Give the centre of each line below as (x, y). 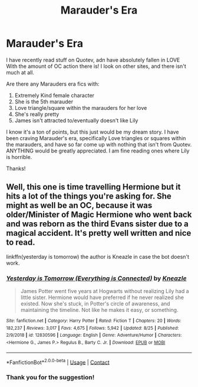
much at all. (20, 72)
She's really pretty (37, 114)
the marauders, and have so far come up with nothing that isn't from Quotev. (99, 144)
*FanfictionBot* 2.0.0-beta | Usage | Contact (58, 362)
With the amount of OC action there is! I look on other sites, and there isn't (96, 66)
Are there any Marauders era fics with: (53, 84)
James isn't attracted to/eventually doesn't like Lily (76, 120)
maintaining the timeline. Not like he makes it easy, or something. (99, 310)
